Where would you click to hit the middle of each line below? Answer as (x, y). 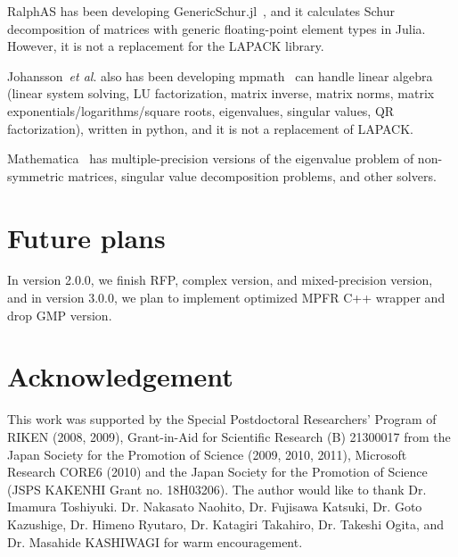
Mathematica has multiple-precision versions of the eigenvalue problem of (211, 158)
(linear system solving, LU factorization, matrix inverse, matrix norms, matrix (221, 93)
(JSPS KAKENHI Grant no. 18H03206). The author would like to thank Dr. (217, 489)
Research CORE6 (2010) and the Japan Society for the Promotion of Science (217, 472)
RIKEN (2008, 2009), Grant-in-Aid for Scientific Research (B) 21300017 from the (229, 436)
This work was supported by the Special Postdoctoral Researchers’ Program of (222, 419)
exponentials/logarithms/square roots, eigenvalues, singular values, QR (201, 110)
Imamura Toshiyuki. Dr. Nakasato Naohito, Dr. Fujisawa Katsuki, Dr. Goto (215, 507)
